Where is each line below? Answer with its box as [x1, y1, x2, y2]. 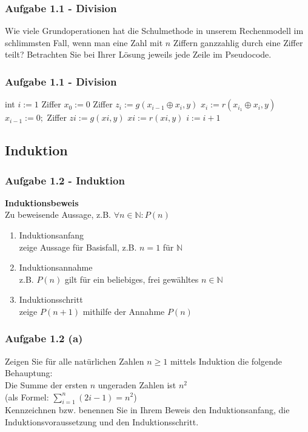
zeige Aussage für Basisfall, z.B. [19, 240, 137, 253]
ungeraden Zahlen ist [98, 378, 176, 391]
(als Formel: [5, 390, 49, 403]
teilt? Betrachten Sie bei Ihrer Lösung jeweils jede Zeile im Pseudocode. [5, 48, 272, 61]
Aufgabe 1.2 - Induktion [5, 172, 125, 187]
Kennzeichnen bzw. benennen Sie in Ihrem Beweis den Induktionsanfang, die [5, 403, 290, 416]
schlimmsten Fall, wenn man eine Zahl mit [5, 36, 163, 49]
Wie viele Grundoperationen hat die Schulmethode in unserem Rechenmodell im [5, 24, 304, 37]
